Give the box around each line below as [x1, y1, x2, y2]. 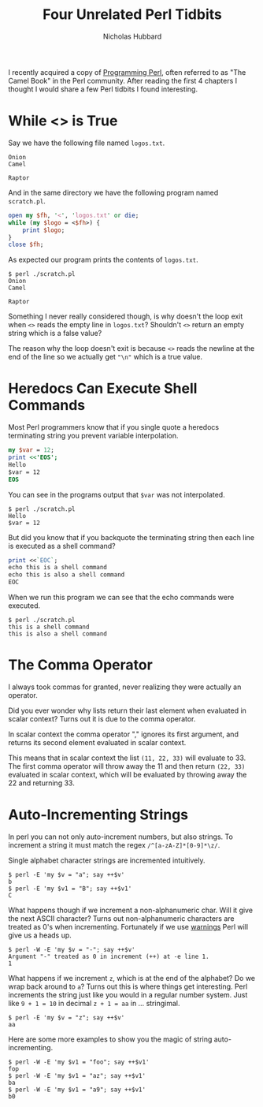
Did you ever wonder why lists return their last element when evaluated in [8, 706, 246, 715]
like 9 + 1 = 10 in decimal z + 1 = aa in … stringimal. [8, 998, 180, 1008]
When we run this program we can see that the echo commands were [8, 593, 235, 602]
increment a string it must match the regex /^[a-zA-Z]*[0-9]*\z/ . [8, 840, 220, 849]
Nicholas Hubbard [102, 32, 162, 41]
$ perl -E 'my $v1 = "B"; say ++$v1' [8, 885, 132, 893]
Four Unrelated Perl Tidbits [43, 6, 222, 24]
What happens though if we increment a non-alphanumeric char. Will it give [8, 905, 254, 915]
